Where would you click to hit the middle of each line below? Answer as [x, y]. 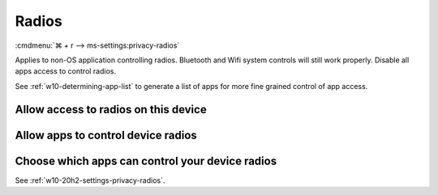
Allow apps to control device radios [106, 135]
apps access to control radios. [66, 71]
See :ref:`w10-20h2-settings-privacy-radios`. [90, 180]
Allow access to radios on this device [111, 109]
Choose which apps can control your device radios [146, 161]
